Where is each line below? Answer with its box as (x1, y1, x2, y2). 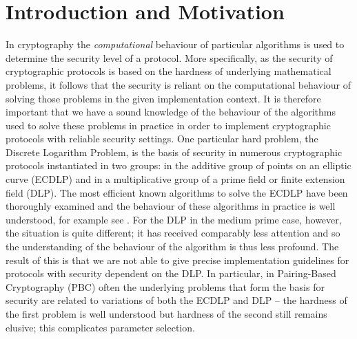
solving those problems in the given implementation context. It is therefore (6, 91, 321, 105)
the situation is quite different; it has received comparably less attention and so (6, 226, 340, 240)
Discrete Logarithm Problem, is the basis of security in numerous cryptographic (6, 144, 343, 159)
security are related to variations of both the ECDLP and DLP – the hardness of (6, 293, 347, 307)
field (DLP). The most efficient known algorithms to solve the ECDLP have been (6, 185, 348, 199)
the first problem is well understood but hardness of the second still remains (6, 307, 327, 320)
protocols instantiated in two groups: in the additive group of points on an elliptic (6, 158, 351, 173)
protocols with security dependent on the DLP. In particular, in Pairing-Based (6, 266, 336, 281)
